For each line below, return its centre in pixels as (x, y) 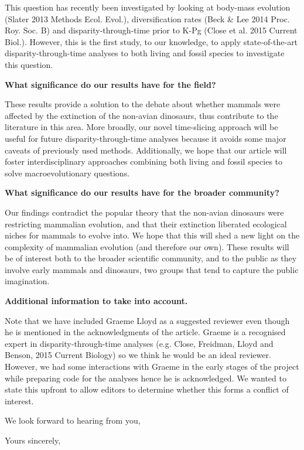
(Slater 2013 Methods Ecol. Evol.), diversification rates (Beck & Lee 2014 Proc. (147, 18)
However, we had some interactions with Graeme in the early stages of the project (152, 367)
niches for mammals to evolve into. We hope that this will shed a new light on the (152, 235)
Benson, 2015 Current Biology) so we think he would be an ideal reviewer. (138, 355)
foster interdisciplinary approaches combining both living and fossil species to (144, 161)
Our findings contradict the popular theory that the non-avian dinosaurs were (144, 212)
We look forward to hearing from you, (73, 420)
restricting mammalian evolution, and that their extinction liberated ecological (146, 224)
